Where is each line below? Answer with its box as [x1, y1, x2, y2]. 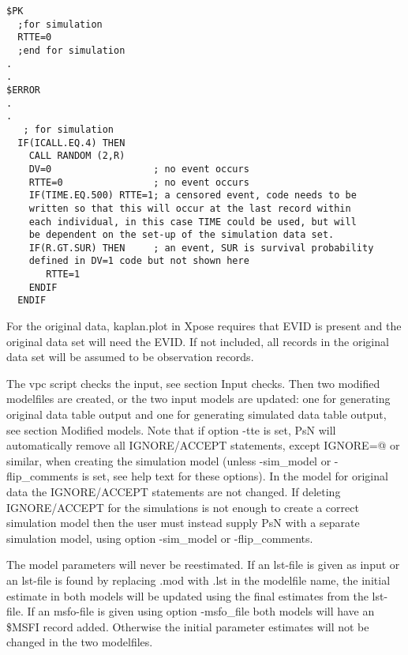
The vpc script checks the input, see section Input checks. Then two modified [6, 375, 380, 391]
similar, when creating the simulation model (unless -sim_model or [6, 452, 331, 469]
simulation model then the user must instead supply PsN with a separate [6, 514, 360, 531]
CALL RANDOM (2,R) [28, 150, 125, 162]
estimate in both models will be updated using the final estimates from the [6, 587, 369, 604]
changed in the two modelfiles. [6, 634, 153, 650]
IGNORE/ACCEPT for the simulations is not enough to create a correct [6, 499, 359, 515]
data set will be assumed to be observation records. [6, 348, 254, 365]
